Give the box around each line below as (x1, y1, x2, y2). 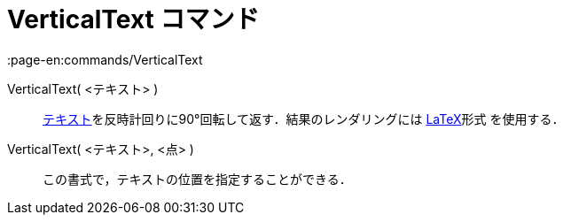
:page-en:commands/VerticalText (7, 51, 203, 67)
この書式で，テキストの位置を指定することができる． (43, 171, 352, 187)
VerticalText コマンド (7, 4, 260, 34)
